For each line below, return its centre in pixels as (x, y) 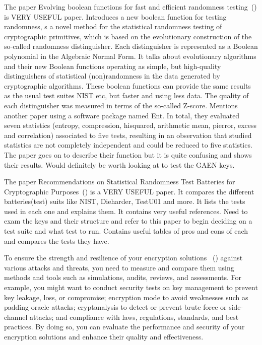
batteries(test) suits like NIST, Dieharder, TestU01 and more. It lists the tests (125, 201)
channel (16, 317)
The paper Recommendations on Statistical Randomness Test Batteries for (120, 182)
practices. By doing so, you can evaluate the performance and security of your (124, 327)
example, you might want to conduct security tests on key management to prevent (131, 287)
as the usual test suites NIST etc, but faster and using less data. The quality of (126, 95)
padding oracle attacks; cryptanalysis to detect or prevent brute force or (115, 307)
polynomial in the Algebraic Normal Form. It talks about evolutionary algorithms (130, 56)
